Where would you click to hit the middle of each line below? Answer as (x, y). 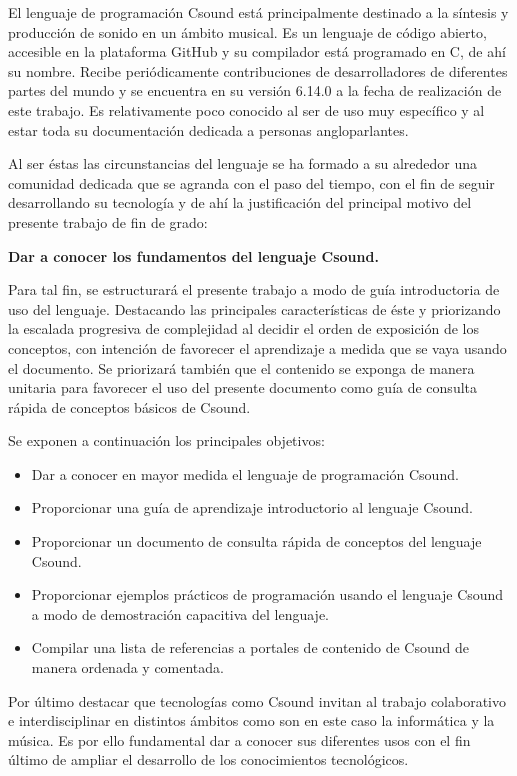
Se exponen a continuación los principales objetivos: (166, 440)
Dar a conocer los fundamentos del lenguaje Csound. (193, 255)
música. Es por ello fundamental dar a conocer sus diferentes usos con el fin (239, 739)
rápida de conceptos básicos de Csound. (129, 406)
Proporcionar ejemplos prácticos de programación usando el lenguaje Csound (267, 594)
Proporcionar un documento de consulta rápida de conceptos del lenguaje (256, 541)
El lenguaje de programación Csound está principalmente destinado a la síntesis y (258, 12)
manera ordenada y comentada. (127, 667)
